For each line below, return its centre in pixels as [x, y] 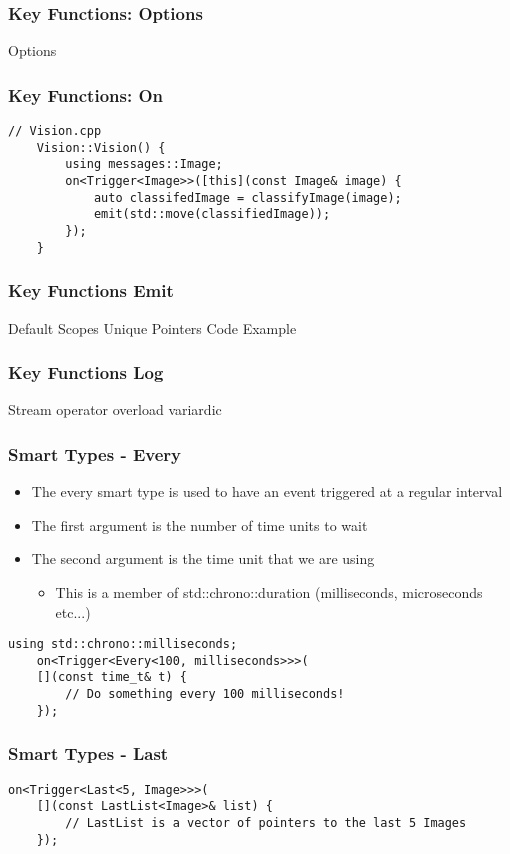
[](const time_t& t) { [111, 677]
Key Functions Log [86, 372]
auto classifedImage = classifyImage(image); [247, 197]
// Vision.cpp [55, 131]
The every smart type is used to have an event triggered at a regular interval [267, 491]
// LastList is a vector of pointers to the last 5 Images [266, 822]
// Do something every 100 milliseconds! [205, 694]
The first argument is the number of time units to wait [199, 524]
